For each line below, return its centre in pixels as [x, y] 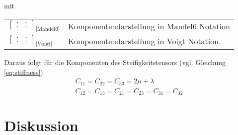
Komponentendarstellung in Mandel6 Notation [149, 26]
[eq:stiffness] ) [24, 72]
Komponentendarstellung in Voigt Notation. [144, 41]
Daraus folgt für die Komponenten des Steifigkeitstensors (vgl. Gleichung [115, 62]
